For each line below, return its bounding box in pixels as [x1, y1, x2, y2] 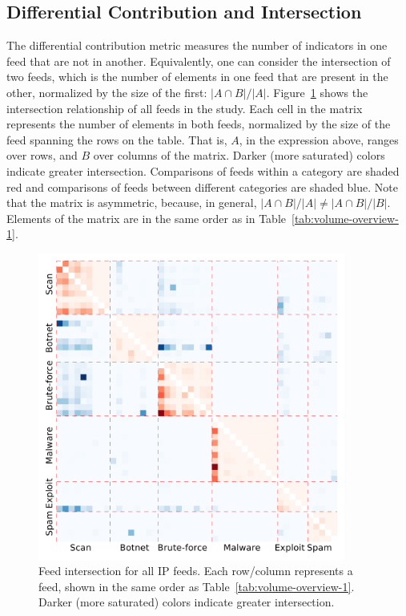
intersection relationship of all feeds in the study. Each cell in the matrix [6, 99, 363, 116]
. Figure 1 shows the [266, 83, 368, 100]
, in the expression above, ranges [239, 131, 399, 148]
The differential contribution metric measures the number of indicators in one [6, 37, 388, 54]
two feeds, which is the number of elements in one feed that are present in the [6, 68, 388, 85]
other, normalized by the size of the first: [6, 83, 207, 100]
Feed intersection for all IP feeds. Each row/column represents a [38, 562, 353, 579]
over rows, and [6, 147, 78, 164]
